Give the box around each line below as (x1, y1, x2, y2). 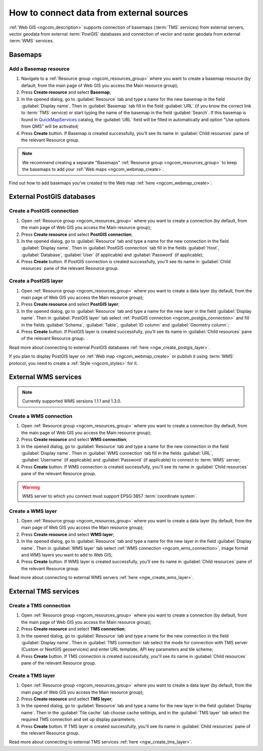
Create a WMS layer (9, 507, 57, 514)
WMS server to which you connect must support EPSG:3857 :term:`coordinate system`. (22, 493, 197, 499)
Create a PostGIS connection (9, 208, 79, 214)
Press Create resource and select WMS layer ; (21, 531, 114, 537)
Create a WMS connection (9, 413, 73, 420)
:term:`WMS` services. (9, 38, 54, 44)
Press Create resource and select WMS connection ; (21, 437, 128, 443)
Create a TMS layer (9, 672, 56, 679)
